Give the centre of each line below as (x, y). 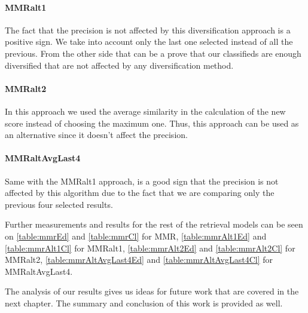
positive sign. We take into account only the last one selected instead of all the (149, 42)
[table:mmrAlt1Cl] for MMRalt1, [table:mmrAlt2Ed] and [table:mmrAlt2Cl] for (150, 248)
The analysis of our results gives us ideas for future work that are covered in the (152, 291)
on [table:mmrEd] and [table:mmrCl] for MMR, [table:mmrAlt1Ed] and (136, 236)
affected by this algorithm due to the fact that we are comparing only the (140, 193)
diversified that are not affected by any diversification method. (119, 65)
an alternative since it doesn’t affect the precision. (96, 135)
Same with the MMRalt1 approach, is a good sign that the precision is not (142, 181)
